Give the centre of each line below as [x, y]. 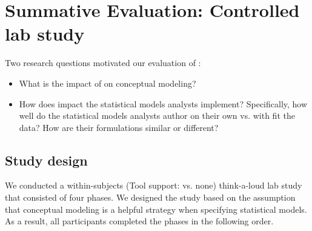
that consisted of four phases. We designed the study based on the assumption [150, 197]
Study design [46, 160]
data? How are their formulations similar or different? [119, 127]
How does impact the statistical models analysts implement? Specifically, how [163, 103]
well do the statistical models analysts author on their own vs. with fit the [157, 115]
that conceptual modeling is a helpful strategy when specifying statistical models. [156, 209]
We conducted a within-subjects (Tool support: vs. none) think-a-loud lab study [154, 185]
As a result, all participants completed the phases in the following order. [139, 221]
